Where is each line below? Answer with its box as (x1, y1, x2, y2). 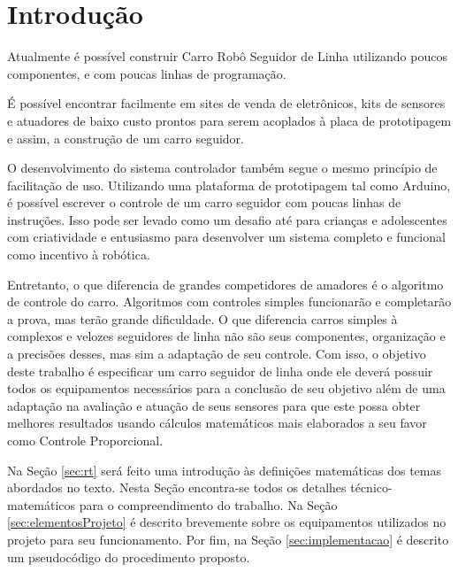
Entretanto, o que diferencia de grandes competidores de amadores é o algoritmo (7, 274, 444, 293)
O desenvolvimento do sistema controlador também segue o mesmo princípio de (7, 158, 438, 177)
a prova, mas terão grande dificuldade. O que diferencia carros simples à (7, 309, 398, 328)
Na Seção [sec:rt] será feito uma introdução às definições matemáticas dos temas (7, 460, 441, 479)
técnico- (350, 478, 393, 497)
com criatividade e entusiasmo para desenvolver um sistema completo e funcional (7, 228, 446, 246)
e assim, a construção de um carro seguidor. (7, 128, 244, 147)
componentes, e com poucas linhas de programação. (7, 64, 286, 82)
